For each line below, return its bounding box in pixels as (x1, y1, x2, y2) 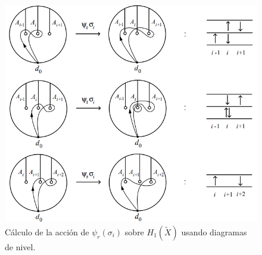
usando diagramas (181, 225, 247, 238)
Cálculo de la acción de (5, 225, 89, 238)
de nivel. (5, 240, 36, 253)
